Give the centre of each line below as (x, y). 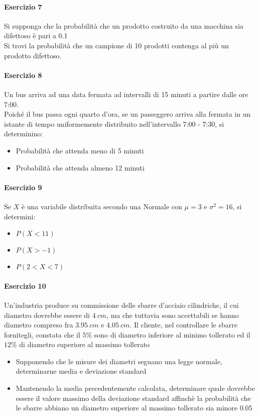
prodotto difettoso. (33, 55)
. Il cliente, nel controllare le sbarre (183, 325)
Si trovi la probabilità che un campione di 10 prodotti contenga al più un (116, 45)
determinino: (24, 134)
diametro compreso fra (39, 325)
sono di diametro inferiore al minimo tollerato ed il (172, 334)
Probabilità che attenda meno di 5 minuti (80, 150)
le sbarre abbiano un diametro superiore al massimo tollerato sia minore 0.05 (134, 408)
